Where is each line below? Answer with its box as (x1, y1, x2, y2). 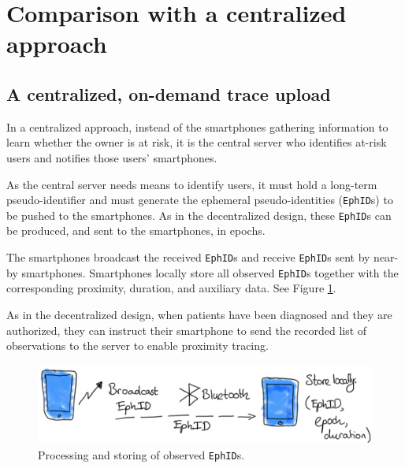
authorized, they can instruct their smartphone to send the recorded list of (6, 321, 367, 338)
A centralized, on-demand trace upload (6, 81, 331, 106)
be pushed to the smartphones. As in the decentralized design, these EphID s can (6, 206, 392, 223)
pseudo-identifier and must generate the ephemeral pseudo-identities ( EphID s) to (6, 191, 393, 208)
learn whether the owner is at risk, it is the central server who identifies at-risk (6, 134, 387, 150)
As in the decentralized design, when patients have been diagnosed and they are (6, 306, 392, 322)
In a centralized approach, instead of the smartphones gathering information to (6, 118, 388, 135)
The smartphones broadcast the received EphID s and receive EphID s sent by (6, 249, 370, 266)
